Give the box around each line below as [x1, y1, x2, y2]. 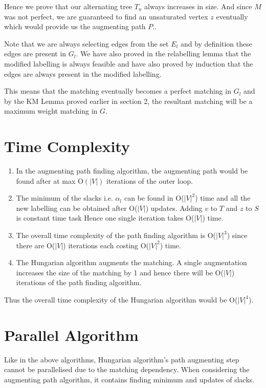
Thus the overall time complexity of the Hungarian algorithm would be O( [4, 294, 238, 305]
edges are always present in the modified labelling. [4, 68, 162, 79]
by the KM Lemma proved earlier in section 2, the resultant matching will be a [4, 95, 253, 106]
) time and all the [195, 192, 251, 203]
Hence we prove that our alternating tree [4, 1, 132, 11]
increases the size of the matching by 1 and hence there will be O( [16, 267, 224, 277]
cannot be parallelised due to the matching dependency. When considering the [4, 364, 250, 375]
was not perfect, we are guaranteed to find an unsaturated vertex [4, 11, 208, 21]
